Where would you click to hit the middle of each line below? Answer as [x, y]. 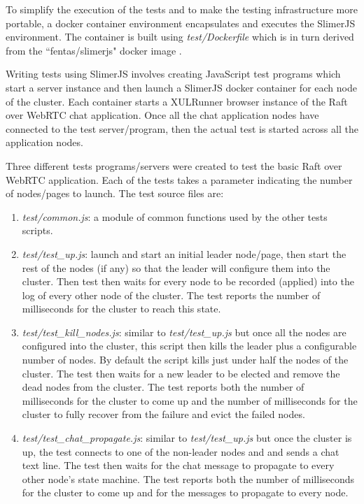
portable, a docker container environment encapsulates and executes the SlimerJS [181, 23]
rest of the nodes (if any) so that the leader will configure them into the [176, 267]
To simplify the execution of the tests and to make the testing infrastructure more [182, 9]
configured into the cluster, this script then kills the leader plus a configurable [189, 346]
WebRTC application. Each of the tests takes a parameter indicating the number [179, 179]
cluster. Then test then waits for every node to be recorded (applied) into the [188, 281]
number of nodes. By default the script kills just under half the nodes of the [185, 360]
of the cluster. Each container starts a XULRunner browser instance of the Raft [177, 101]
